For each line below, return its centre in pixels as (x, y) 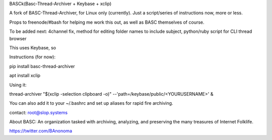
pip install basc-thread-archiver (42, 66)
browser (18, 38)
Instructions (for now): (32, 57)
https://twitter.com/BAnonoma (41, 131)
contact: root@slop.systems (39, 112)
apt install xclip (25, 76)
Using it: (18, 85)
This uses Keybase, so (33, 47)
